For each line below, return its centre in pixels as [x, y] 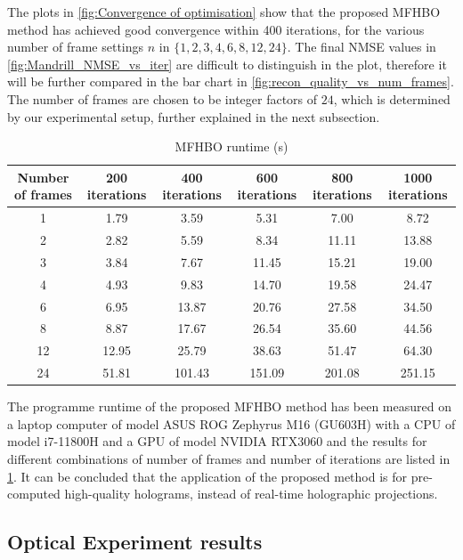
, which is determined [392, 98]
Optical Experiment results [135, 542]
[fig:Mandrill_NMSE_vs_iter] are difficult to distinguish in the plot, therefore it [227, 64]
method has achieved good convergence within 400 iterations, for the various [216, 29]
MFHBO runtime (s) [231, 146]
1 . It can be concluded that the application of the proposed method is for [207, 476]
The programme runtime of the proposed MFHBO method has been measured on [229, 406]
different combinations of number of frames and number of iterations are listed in [229, 458]
